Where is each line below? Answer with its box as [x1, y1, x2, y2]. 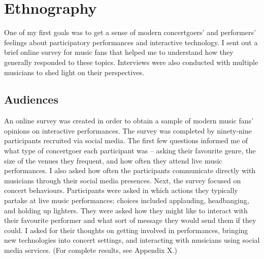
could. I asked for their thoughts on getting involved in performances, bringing [4, 224, 248, 235]
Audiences [4, 91, 58, 107]
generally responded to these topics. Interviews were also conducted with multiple [4, 56, 258, 67]
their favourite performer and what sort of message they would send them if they [4, 215, 256, 225]
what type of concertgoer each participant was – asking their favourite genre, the [4, 145, 256, 156]
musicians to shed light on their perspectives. [4, 67, 144, 77]
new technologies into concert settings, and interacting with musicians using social [4, 235, 260, 245]
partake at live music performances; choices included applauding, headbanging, [4, 195, 249, 206]
